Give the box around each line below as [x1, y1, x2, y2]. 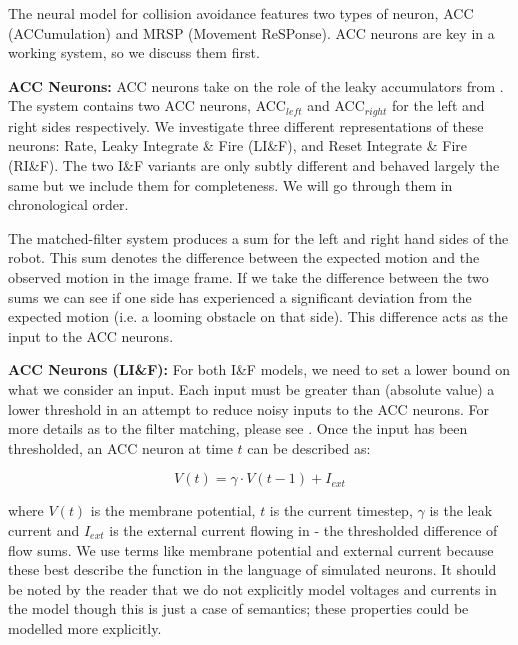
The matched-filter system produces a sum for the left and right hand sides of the [8, 227, 509, 248]
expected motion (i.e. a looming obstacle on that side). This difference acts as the [8, 306, 508, 327]
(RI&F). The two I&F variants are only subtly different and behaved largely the [8, 155, 500, 176]
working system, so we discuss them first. [8, 42, 260, 63]
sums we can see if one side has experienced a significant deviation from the [8, 286, 472, 307]
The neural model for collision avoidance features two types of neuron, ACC [8, 3, 474, 23]
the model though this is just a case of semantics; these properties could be [8, 598, 469, 619]
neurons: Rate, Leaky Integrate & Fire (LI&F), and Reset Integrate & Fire [8, 135, 468, 156]
